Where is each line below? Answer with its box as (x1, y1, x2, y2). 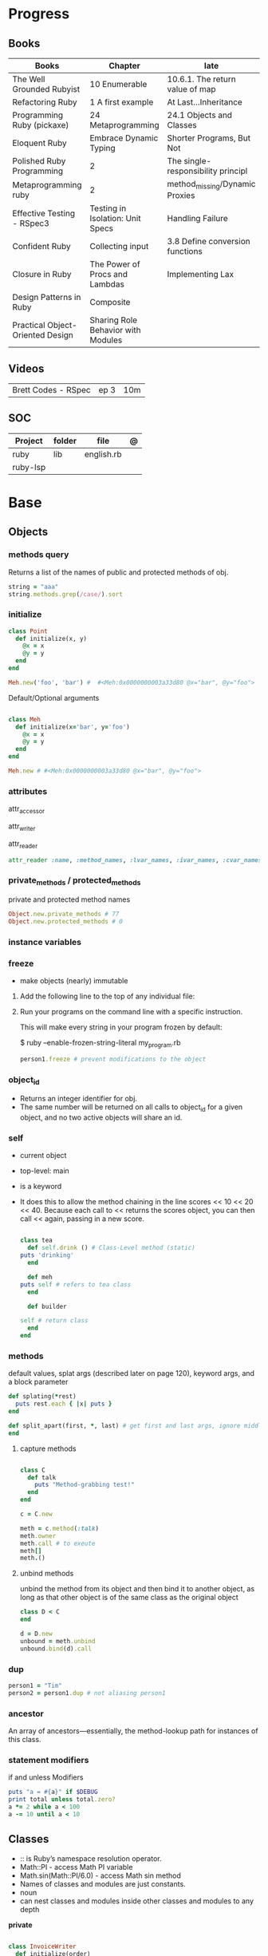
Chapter (108, 61, 141, 71)
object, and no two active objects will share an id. (19, 1112, 183, 1122)
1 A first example (89, 97, 154, 108)
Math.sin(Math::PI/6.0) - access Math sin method (19, 1871, 181, 1880)
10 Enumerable (89, 79, 148, 89)
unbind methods (19, 1569, 74, 1579)
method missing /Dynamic (167, 179, 256, 192)
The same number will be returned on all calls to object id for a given (19, 1102, 243, 1114)
